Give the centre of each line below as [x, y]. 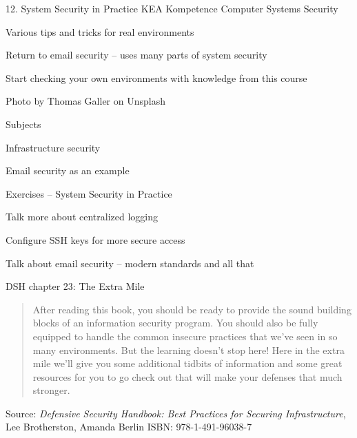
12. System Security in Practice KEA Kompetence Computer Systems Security [172, 8]
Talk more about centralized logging [82, 217]
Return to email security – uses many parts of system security [136, 55]
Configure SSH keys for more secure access [95, 239]
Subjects [23, 124]
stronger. [51, 390]
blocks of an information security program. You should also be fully [175, 323]
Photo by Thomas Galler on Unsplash [85, 101]
